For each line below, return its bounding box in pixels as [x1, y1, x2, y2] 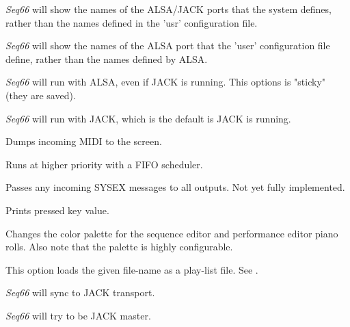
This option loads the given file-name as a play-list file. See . [5, 262, 258, 276]
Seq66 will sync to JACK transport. [5, 285, 155, 300]
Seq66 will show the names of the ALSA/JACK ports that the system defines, [5, 2, 332, 16]
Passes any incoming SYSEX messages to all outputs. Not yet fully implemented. [5, 180, 345, 194]
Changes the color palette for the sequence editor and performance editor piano [5, 226, 338, 240]
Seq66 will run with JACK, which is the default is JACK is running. [5, 111, 291, 125]
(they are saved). [5, 88, 76, 102]
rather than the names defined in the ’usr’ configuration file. [5, 15, 258, 29]
